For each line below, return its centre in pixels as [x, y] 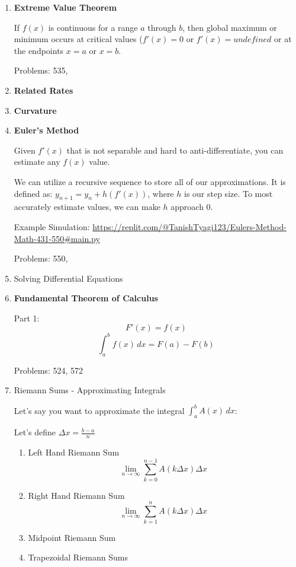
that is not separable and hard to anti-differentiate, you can [175, 150]
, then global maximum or [230, 27]
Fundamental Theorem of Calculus [86, 298]
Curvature [35, 110]
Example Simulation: [52, 226]
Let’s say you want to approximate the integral [99, 410]
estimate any [37, 162]
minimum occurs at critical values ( [78, 39]
